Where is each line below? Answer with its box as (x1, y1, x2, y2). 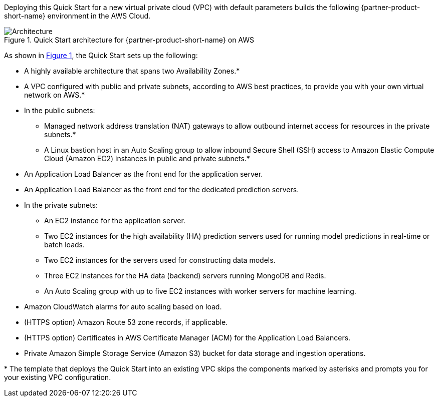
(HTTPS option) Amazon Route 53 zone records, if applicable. (24, 318, 228, 326)
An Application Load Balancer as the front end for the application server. (24, 170, 263, 178)
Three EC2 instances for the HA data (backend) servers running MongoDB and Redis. (44, 271, 326, 280)
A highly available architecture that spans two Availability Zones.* (24, 67, 240, 75)
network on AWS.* (24, 91, 85, 99)
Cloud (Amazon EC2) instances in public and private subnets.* (44, 154, 250, 163)
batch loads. (44, 240, 85, 249)
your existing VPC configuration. (4, 373, 111, 381)
